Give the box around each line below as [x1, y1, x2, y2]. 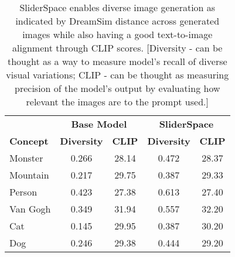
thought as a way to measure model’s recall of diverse [7, 54, 227, 68]
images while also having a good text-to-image [22, 28, 213, 41]
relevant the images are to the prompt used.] [26, 95, 209, 108]
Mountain [9, 168, 49, 181]
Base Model [71, 117, 127, 131]
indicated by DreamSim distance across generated [15, 14, 220, 28]
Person [9, 185, 38, 198]
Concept [9, 134, 49, 148]
